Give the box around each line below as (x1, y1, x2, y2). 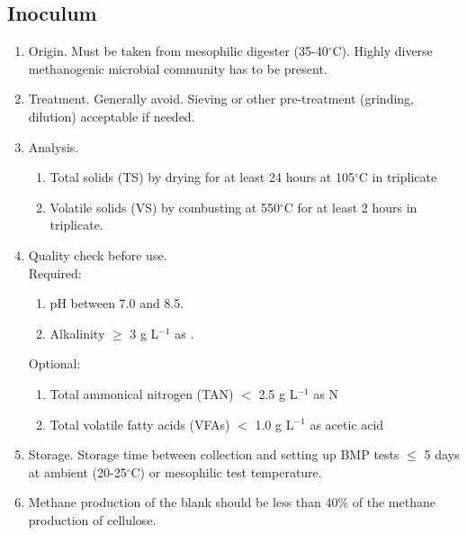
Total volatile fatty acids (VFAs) (49, 414, 230, 433)
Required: (28, 263, 82, 282)
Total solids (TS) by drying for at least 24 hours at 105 (49, 168, 355, 186)
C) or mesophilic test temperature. (130, 462, 322, 481)
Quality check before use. (28, 245, 167, 264)
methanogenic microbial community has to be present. (28, 59, 328, 77)
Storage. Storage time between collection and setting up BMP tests (28, 445, 400, 464)
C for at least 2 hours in (283, 197, 418, 216)
